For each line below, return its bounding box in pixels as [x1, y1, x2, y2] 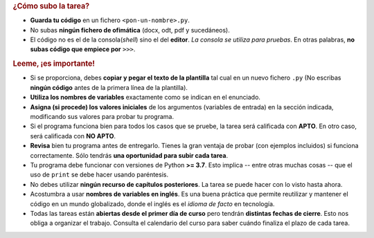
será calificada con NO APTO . [30, 131, 116, 140]
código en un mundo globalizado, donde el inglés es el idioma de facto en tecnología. [30, 199, 275, 208]
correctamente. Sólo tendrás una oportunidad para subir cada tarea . [30, 151, 229, 159]
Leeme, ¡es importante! [12, 59, 95, 68]
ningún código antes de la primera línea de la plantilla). [30, 83, 188, 91]
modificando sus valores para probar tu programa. [30, 113, 175, 121]
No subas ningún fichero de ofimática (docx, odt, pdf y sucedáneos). [30, 26, 230, 34]
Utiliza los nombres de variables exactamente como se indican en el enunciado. [30, 93, 261, 102]
